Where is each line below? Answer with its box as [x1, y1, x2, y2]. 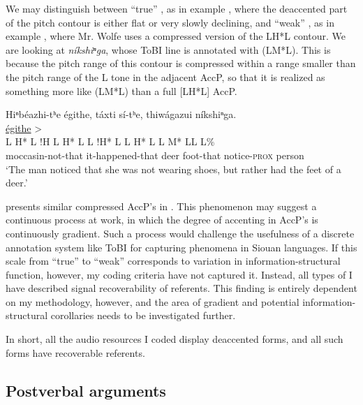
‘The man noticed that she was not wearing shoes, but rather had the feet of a [6, 161, 341, 176]
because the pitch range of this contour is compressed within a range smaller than [6, 56, 356, 71]
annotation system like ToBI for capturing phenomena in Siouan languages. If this [6, 240, 357, 254]
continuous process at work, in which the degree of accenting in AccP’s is [6, 212, 318, 227]
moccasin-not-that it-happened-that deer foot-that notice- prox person [6, 147, 304, 162]
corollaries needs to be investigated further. [50, 308, 236, 323]
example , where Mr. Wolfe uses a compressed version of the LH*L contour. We [6, 29, 346, 43]
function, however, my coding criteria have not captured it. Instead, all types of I [6, 267, 353, 281]
